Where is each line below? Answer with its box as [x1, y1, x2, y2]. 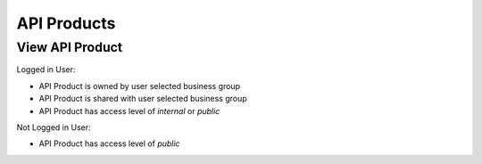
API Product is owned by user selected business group [38, 80, 241, 91]
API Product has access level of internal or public [38, 105, 220, 116]
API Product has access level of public [38, 138, 180, 149]
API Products [16, 13, 116, 33]
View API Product [16, 39, 123, 55]
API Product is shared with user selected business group [38, 94, 247, 104]
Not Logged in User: [16, 121, 91, 133]
